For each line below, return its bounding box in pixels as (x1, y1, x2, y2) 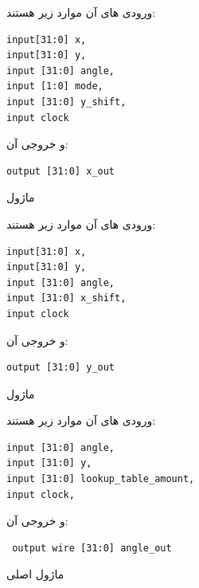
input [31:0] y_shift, (6, 96, 127, 108)
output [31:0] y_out (6, 362, 115, 374)
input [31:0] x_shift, (6, 292, 127, 304)
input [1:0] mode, (6, 80, 103, 92)
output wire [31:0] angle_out (12, 542, 172, 554)
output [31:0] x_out (6, 165, 115, 177)
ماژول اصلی (6, 566, 64, 582)
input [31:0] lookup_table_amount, (6, 473, 195, 485)
